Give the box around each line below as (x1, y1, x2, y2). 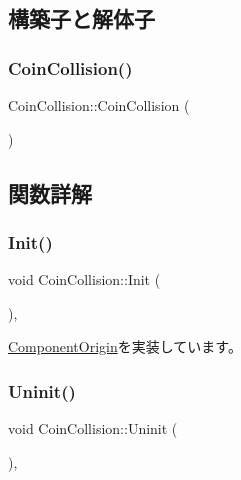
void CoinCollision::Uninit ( (8, 418, 178, 439)
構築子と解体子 (8, 3, 155, 34)
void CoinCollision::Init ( (8, 269, 161, 290)
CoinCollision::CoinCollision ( (8, 95, 190, 115)
